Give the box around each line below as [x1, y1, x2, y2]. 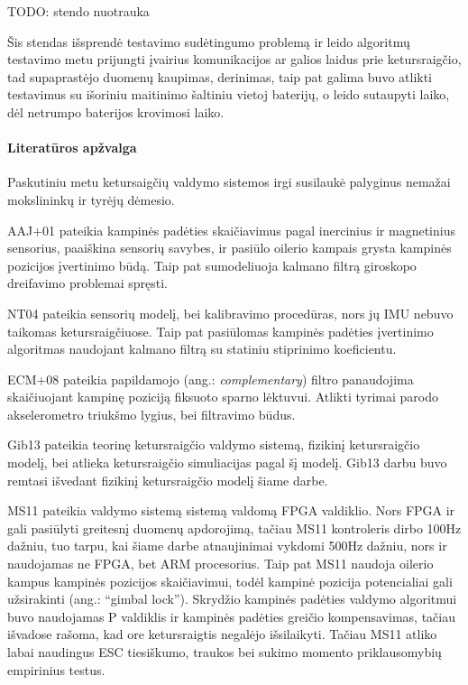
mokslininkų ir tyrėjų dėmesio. [7, 190, 175, 208]
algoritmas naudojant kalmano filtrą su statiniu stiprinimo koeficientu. [7, 339, 397, 358]
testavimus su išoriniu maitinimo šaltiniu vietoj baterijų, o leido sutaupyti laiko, [7, 85, 450, 104]
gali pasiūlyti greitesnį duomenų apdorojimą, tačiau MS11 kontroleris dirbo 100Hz [7, 518, 462, 537]
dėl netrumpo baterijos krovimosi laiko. [7, 102, 225, 121]
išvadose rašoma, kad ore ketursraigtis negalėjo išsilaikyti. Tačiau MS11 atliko [7, 625, 437, 643]
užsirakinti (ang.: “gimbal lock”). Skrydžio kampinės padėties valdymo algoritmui [7, 589, 457, 608]
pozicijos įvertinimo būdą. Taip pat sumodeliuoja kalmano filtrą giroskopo [7, 255, 417, 274]
